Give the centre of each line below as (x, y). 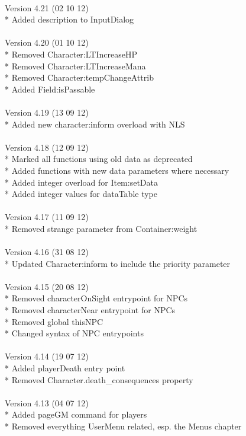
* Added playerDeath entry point (65, 368)
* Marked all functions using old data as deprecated (99, 159)
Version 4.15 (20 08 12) (47, 286)
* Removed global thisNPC (54, 321)
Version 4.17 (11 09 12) (47, 217)
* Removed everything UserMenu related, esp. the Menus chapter (123, 426)
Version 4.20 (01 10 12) (47, 42)
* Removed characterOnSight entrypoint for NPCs (96, 298)
